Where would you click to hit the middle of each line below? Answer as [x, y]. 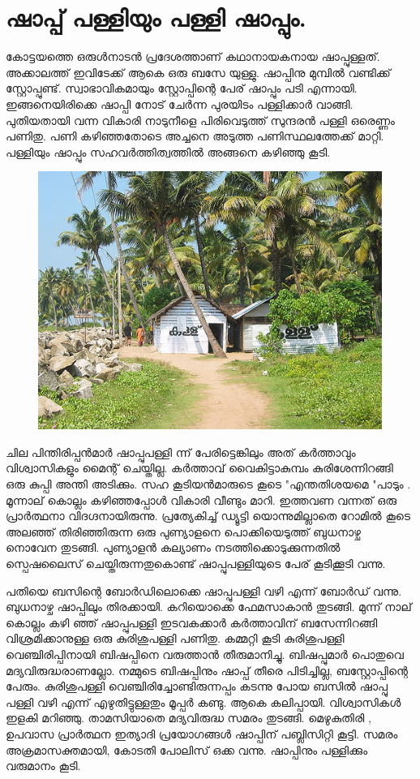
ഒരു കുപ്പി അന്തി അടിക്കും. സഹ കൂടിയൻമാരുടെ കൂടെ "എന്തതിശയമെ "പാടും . [208, 484]
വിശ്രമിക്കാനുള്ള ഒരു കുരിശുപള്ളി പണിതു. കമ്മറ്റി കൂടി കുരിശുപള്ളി [175, 638]
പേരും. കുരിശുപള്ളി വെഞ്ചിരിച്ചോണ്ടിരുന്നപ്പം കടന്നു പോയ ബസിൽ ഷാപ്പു [197, 686]
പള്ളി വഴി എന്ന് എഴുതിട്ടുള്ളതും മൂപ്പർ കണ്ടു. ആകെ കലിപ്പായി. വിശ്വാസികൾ [204, 702]
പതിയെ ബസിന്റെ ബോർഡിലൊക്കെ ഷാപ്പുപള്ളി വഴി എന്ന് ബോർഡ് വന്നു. [204, 590]
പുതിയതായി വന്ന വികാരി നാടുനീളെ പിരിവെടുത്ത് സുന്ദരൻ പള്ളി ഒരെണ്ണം [200, 120]
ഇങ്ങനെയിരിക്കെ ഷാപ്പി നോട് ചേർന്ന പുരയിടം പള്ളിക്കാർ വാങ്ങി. [180, 103]
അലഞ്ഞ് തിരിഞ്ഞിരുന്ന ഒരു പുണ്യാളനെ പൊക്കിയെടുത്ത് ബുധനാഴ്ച [183, 531]
